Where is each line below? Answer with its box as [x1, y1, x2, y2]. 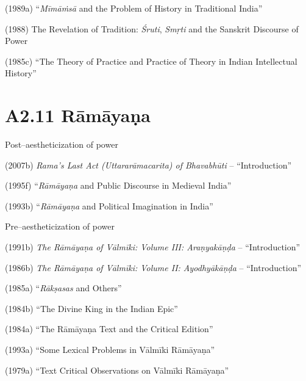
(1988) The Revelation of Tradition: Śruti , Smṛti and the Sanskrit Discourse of [5, 22, 299, 35]
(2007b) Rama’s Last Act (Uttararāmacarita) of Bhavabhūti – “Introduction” [5, 158, 292, 171]
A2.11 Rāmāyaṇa [5, 103, 151, 128]
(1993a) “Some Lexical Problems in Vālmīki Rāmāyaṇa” [5, 343, 215, 356]
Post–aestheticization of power [5, 138, 118, 151]
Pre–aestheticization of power [5, 220, 115, 233]
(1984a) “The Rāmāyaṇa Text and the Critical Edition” [5, 322, 213, 335]
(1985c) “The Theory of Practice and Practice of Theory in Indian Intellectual [5, 54, 297, 67]
